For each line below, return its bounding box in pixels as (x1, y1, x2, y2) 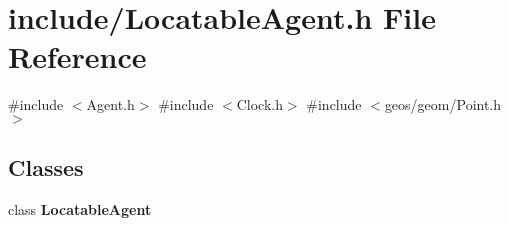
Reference (8, 36, 147, 77)
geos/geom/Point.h (384, 94, 502, 115)
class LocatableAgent (8, 199, 152, 220)
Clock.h (236, 94, 283, 115)
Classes (8, 152, 84, 183)
